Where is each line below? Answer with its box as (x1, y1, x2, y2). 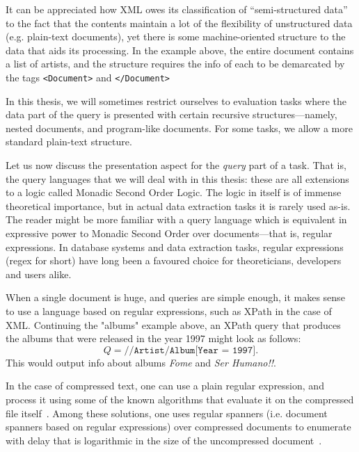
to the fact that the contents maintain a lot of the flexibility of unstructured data (6, 15, 353, 30)
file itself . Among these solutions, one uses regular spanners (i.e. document (6, 405, 328, 420)
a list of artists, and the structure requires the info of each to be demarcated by (6, 56, 345, 71)
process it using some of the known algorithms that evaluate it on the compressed (6, 392, 354, 406)
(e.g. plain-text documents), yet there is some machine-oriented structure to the (6, 29, 346, 44)
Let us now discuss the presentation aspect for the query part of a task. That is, (6, 158, 346, 172)
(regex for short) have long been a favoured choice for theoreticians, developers (6, 253, 342, 268)
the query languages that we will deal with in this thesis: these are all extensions (6, 171, 349, 186)
